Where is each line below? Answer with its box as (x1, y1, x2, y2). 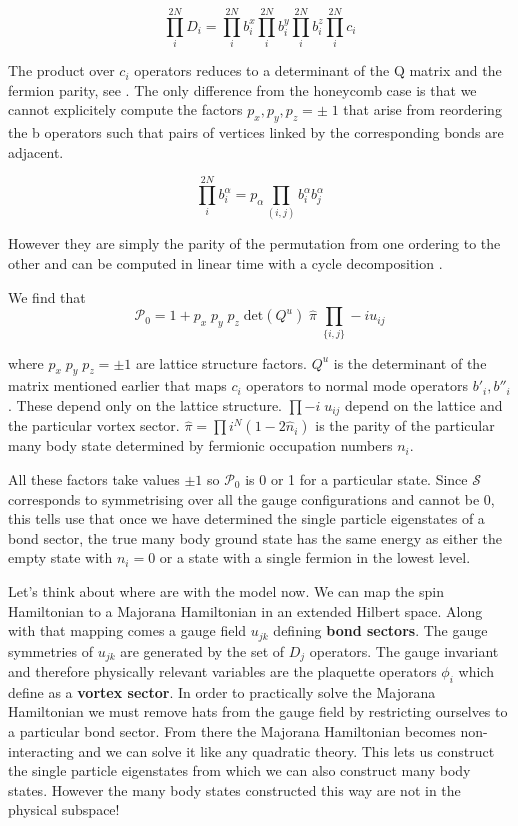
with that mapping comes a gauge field (8, 620, 247, 641)
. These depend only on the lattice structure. (8, 394, 283, 415)
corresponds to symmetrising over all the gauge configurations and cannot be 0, (8, 488, 495, 509)
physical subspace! (8, 799, 120, 820)
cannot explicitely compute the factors (8, 99, 243, 120)
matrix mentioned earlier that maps (8, 375, 227, 396)
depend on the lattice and (345, 394, 503, 415)
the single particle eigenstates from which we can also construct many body (8, 760, 471, 781)
